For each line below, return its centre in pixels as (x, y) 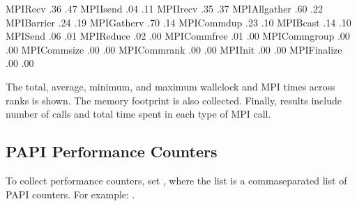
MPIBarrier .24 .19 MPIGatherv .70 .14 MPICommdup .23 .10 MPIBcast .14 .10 (178, 22)
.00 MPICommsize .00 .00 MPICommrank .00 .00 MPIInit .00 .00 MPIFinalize (174, 49)
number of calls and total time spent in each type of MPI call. (138, 114)
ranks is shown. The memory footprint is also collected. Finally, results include (174, 100)
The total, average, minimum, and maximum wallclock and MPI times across (170, 86)
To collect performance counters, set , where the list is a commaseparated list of (176, 180)
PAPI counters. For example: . (70, 194)
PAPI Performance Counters (112, 151)
